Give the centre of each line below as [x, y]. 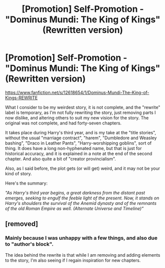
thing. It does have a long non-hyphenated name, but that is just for [73, 148]
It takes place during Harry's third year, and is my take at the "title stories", [81, 132]
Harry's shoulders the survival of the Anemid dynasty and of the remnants [81, 203]
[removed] [22, 224]
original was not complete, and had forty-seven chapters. [63, 123]
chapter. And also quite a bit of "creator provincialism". [61, 158]
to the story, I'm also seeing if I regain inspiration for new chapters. [73, 260]
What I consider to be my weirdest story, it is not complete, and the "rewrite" [83, 107]
